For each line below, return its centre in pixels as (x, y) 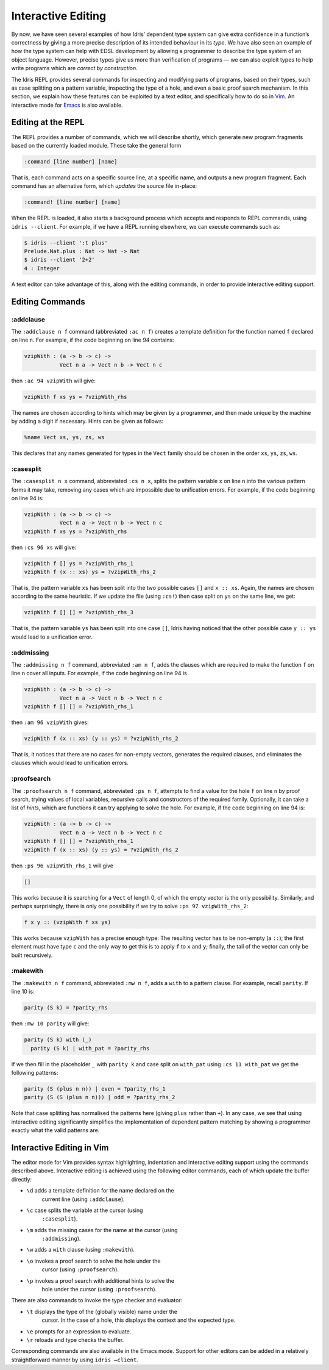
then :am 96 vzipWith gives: (50, 722)
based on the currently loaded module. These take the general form (96, 145)
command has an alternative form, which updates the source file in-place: (104, 186)
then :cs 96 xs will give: (44, 547)
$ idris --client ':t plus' (66, 243)
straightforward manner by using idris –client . (75, 1360)
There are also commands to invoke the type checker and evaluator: (97, 1300)
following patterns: (35, 1072)
